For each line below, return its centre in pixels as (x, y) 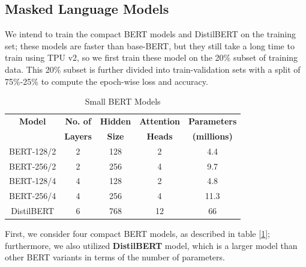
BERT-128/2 (33, 151)
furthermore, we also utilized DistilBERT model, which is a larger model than (151, 245)
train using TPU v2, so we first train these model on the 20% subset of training (151, 57)
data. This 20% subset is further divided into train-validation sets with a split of (153, 69)
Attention (160, 121)
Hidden (115, 121)
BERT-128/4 (33, 181)
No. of (78, 121)
